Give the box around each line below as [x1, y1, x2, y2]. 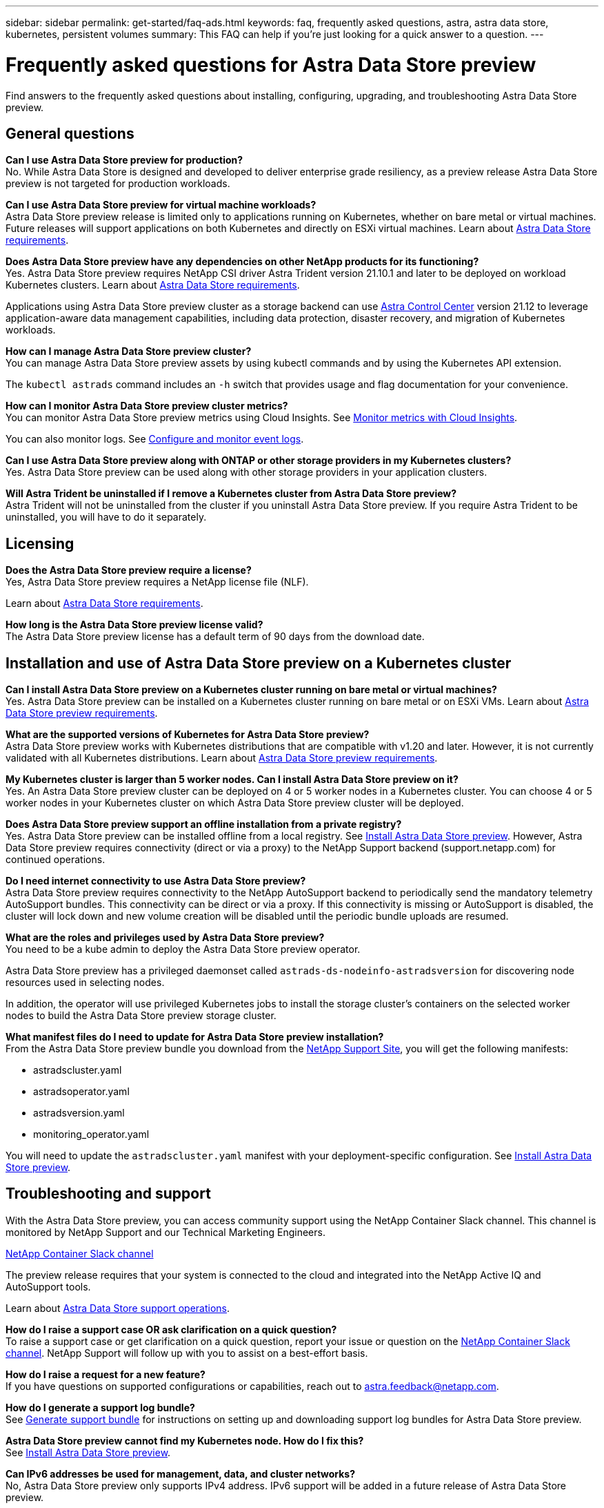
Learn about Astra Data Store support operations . [6, 1302, 230, 1314]
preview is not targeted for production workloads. [6, 177, 230, 190]
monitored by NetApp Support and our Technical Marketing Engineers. [6, 1226, 325, 1238]
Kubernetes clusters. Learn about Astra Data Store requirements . [6, 279, 300, 291]
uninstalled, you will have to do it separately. [6, 511, 207, 523]
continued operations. [6, 853, 105, 866]
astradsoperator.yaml [33, 1085, 130, 1098]
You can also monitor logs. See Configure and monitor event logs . [6, 433, 304, 445]
